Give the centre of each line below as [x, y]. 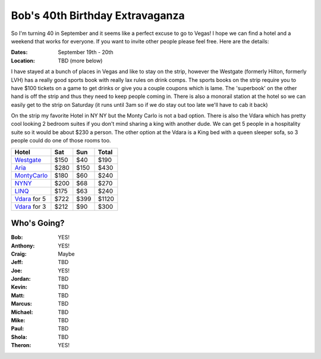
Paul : [18, 329]
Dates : [19, 52]
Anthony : [23, 246]
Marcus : [22, 304]
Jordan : [21, 279]
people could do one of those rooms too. [61, 141]
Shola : [19, 337]
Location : [23, 61]
